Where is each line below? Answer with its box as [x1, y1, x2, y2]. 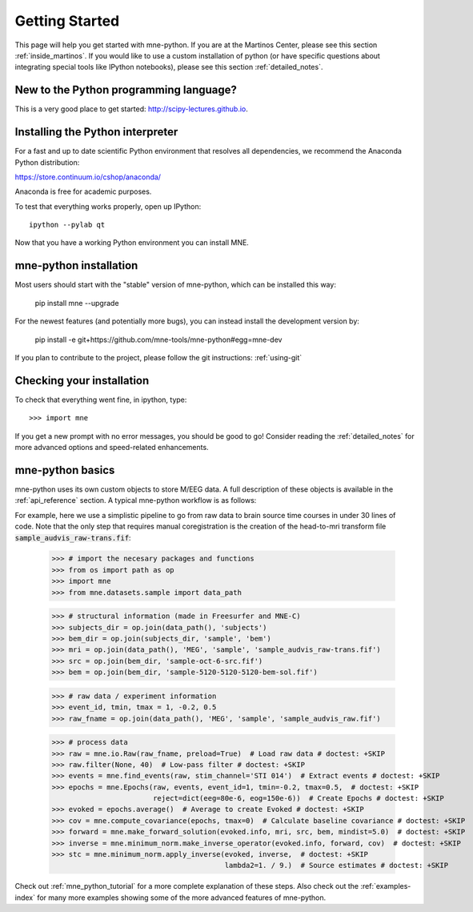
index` [14, 893, 36, 902]
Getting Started [14, 12, 120, 30]
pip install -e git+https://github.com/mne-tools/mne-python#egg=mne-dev [34, 335, 283, 344]
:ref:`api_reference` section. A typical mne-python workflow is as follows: [14, 496, 257, 505]
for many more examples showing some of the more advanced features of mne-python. [37, 893, 327, 902]
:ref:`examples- [360, 882, 411, 891]
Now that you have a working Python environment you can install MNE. [14, 238, 250, 247]
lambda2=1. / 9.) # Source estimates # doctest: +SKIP [224, 861, 448, 870]
